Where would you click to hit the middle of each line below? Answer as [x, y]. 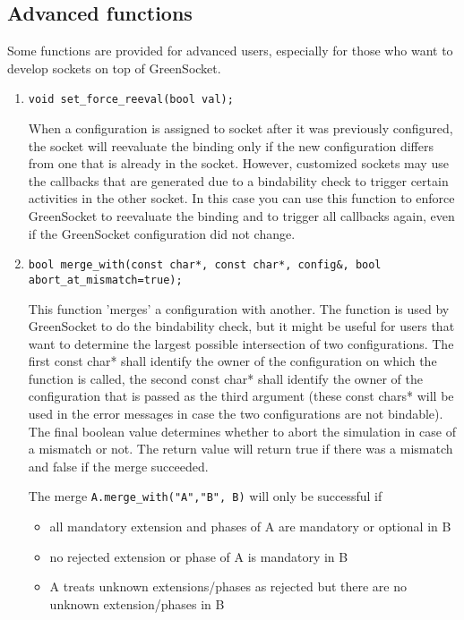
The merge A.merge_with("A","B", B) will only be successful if [205, 496]
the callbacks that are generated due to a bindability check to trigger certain [238, 180]
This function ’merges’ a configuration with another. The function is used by [239, 308]
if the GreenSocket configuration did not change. [162, 233]
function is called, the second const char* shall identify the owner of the [226, 378]
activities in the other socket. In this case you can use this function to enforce [241, 198]
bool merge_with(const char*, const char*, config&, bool [205, 265]
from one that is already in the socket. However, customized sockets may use [238, 163]
